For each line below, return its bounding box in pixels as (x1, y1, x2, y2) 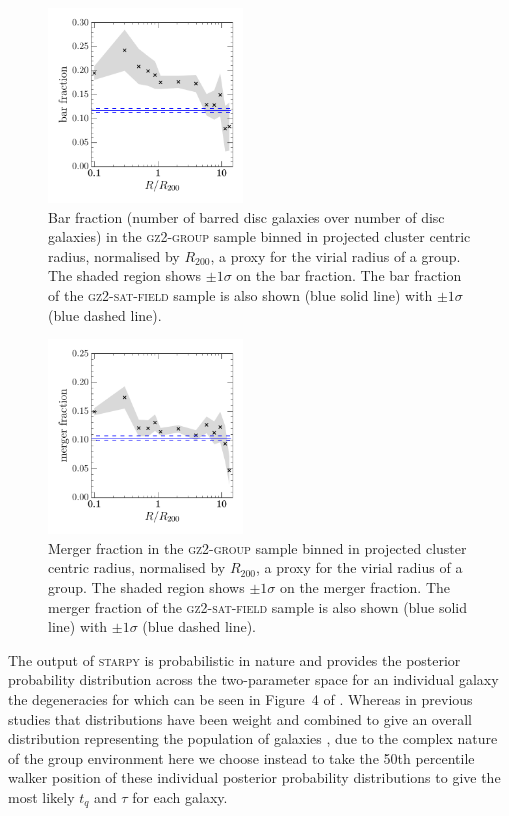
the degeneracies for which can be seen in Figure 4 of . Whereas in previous (8, 688, 473, 709)
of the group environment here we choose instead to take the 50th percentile (8, 747, 475, 768)
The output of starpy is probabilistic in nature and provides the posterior (8, 649, 461, 670)
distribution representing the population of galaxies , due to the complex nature (8, 728, 498, 749)
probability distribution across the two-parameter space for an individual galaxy (8, 669, 499, 690)
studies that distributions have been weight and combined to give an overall (8, 708, 472, 729)
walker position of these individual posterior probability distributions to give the (8, 767, 501, 788)
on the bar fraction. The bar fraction (236, 265, 462, 286)
